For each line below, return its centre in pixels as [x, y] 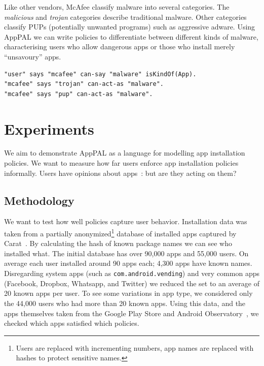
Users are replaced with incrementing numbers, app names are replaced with [135, 347]
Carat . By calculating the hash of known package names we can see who [118, 243]
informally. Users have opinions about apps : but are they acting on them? [120, 173]
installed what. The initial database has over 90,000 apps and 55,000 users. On [126, 253]
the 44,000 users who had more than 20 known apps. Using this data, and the [125, 303]
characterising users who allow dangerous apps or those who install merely [120, 47]
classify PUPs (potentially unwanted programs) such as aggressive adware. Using [130, 27]
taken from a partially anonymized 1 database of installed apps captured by [120, 233]
